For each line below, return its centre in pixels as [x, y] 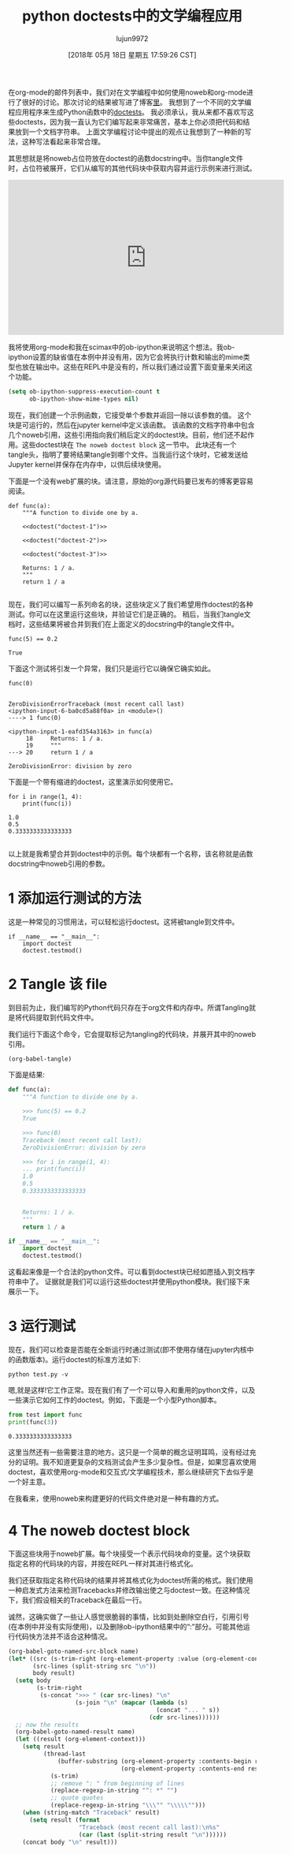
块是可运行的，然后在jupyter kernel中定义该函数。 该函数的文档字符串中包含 [131, 425]
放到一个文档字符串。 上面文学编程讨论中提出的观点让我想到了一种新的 [129, 132]
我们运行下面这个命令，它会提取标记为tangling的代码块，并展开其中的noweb [132, 1034]
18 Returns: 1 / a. [65, 738]
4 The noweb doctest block [99, 1531]
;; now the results [47, 1725]
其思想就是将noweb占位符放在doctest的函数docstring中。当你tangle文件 [126, 158]
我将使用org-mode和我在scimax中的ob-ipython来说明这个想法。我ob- [122, 347]
